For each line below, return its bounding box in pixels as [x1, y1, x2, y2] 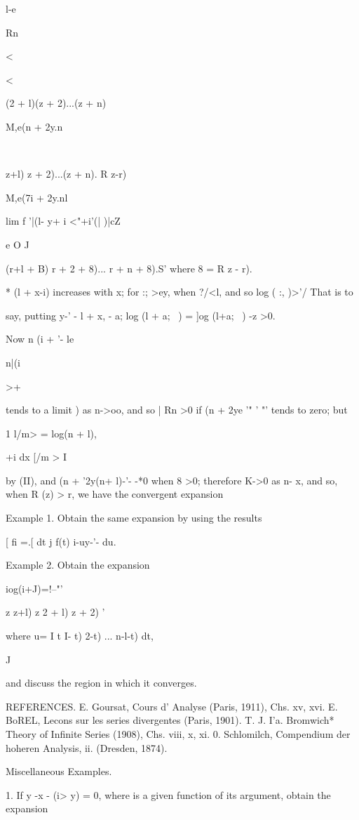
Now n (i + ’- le [6, 331, 74, 346]
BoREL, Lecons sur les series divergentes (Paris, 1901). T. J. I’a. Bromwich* [6, 713, 334, 727]
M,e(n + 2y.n [6, 119, 63, 133]
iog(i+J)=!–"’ [6, 581, 63, 595]
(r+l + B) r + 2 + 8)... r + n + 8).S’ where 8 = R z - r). [6, 260, 252, 275]
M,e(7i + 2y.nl [6, 190, 68, 204]
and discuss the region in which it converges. [6, 675, 197, 690]
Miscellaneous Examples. [6, 764, 112, 779]
